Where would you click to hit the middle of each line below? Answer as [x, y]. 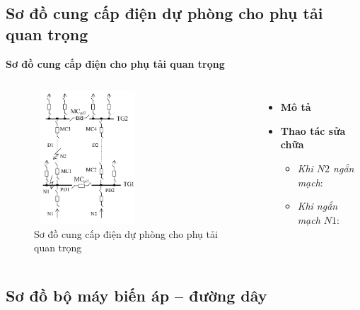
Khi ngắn [318, 206]
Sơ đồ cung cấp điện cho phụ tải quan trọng [115, 63]
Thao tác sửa [313, 130]
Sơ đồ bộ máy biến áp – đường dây [137, 296]
